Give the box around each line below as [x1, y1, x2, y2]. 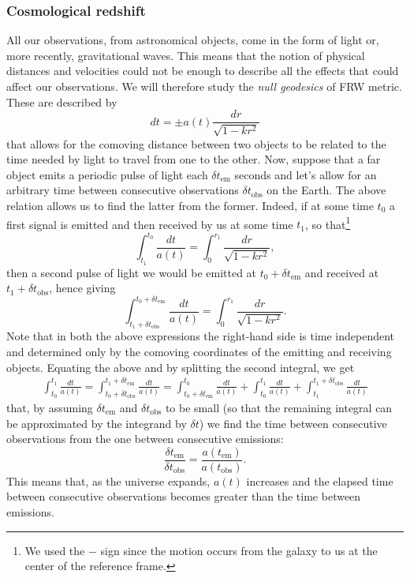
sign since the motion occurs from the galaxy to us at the [100, 542, 378, 558]
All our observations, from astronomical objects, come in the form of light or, [6, 32, 379, 48]
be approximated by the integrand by [6, 415, 187, 431]
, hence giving [49, 280, 116, 296]
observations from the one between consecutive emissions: [6, 430, 284, 447]
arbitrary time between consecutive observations [6, 182, 239, 198]
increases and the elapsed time [246, 472, 393, 489]
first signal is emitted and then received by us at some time [6, 216, 293, 232]
